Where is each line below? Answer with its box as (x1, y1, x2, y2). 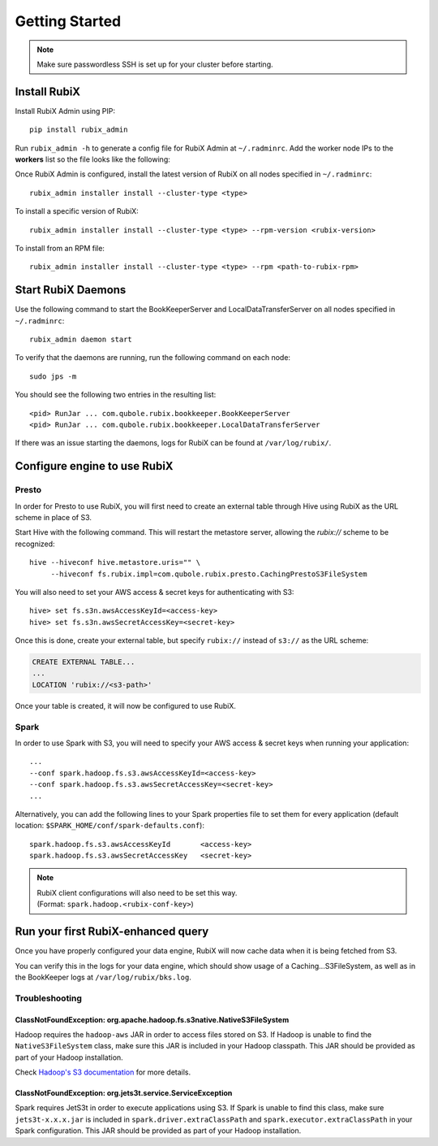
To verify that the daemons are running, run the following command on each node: (15, 353, 291, 362)
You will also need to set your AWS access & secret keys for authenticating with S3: (15, 587, 294, 597)
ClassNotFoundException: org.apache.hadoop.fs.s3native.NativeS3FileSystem (15, 1014, 290, 1024)
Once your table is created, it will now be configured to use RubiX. (15, 701, 237, 710)
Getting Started (15, 12, 122, 30)
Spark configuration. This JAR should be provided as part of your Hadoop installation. (15, 1126, 302, 1135)
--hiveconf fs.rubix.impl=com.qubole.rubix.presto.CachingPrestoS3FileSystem (50, 569, 367, 579)
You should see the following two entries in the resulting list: (15, 390, 217, 400)
